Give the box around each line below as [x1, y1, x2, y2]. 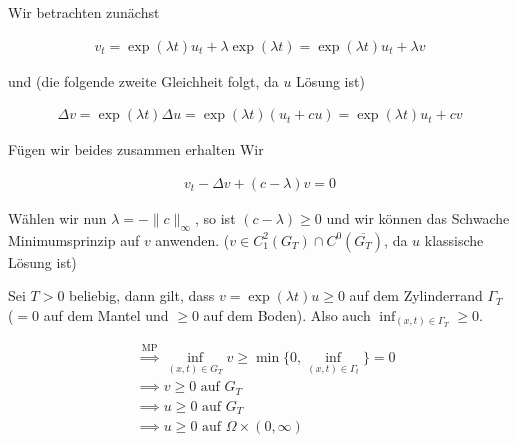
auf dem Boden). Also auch [203, 304, 371, 325]
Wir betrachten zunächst [8, 2, 160, 22]
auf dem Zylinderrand [349, 285, 483, 306]
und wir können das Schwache [326, 207, 510, 228]
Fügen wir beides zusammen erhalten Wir [8, 139, 264, 160]
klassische [424, 229, 484, 250]
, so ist [195, 207, 236, 228]
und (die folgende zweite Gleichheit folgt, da [8, 70, 279, 91]
